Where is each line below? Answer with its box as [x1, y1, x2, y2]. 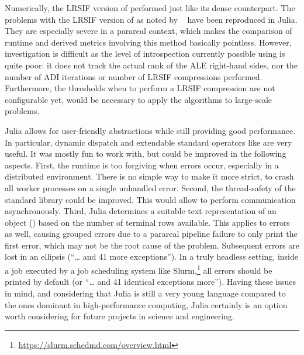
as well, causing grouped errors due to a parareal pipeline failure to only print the [5, 228, 298, 240]
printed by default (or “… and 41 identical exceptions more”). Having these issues [5, 275, 296, 288]
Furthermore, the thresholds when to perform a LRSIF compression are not [5, 82, 275, 94]
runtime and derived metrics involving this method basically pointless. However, [5, 36, 292, 48]
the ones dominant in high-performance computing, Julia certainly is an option [5, 298, 288, 311]
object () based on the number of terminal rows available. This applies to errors [5, 216, 290, 228]
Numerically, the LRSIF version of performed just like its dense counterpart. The [5, 2, 295, 13]
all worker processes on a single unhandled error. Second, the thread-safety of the [5, 181, 296, 194]
